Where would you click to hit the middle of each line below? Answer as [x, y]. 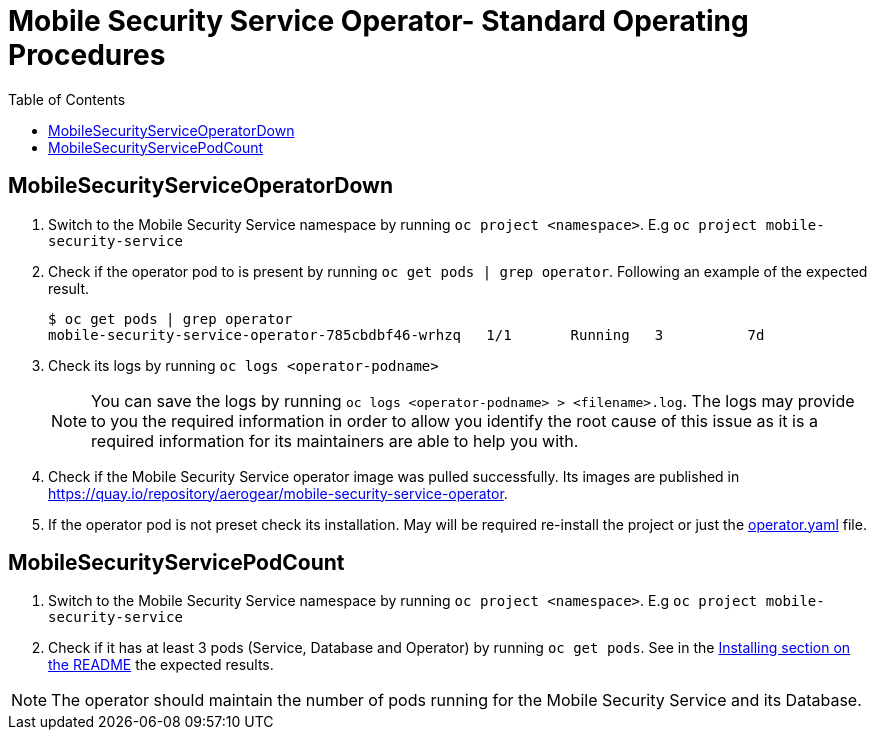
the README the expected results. [161, 665]
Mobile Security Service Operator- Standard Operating [378, 21]
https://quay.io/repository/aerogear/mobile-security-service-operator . [278, 493]
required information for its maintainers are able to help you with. [335, 440]
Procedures [87, 55]
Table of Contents [67, 99]
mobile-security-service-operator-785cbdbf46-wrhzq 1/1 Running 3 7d [406, 334]
